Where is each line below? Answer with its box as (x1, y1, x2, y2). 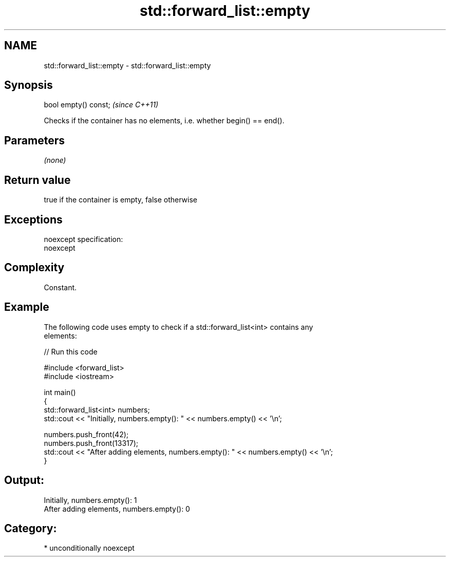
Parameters (4, 134, 65, 147)
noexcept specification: (44, 234, 123, 244)
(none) (44, 156, 66, 165)
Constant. (44, 283, 77, 292)
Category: (4, 521, 57, 535)
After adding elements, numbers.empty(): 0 (44, 504, 190, 513)
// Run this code (44, 347, 98, 356)
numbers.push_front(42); (44, 429, 129, 439)
